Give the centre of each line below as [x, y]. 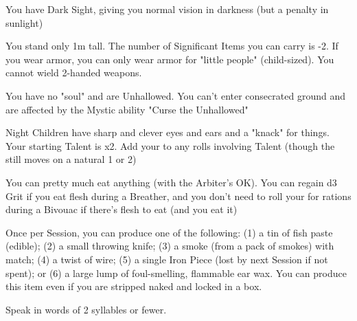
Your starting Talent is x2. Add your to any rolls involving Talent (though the [170, 145]
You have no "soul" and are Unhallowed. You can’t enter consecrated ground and [175, 95]
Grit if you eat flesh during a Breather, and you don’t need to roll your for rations [178, 196]
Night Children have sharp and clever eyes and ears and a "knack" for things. [168, 132]
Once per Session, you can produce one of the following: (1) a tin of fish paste [169, 232]
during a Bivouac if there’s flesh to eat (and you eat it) [122, 209]
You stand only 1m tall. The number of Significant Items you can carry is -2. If [172, 46]
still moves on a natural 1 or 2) [71, 159]
